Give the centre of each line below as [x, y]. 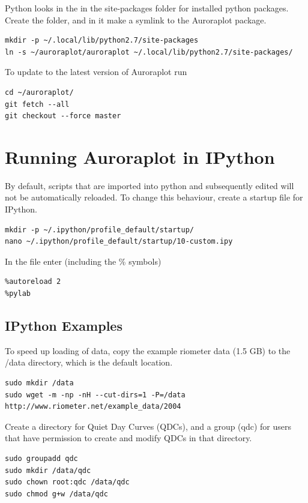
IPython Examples [64, 326]
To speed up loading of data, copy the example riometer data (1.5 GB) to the [148, 350]
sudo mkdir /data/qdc [48, 470]
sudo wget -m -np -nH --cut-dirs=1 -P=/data [95, 395]
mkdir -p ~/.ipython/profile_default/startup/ [99, 230]
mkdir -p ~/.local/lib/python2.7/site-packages [102, 41]
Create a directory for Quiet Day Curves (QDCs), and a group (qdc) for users [148, 426]
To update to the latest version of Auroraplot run [96, 72]
